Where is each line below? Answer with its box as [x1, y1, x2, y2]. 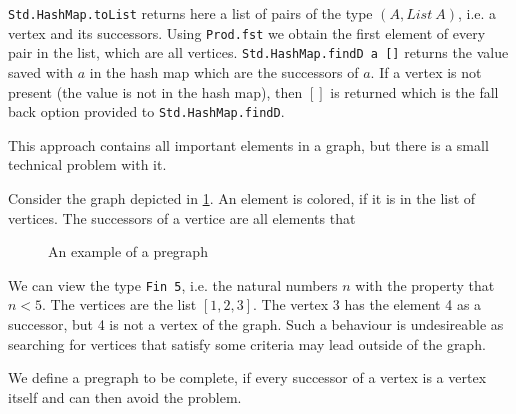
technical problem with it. [8, 154, 167, 175]
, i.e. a [458, 3, 497, 23]
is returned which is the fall [330, 81, 499, 102]
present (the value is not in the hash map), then [8, 81, 303, 102]
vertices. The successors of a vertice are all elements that [8, 207, 356, 228]
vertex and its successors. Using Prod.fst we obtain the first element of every [8, 22, 486, 43]
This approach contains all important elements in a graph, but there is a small [8, 134, 489, 155]
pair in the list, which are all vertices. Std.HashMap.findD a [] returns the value [8, 42, 509, 63]
